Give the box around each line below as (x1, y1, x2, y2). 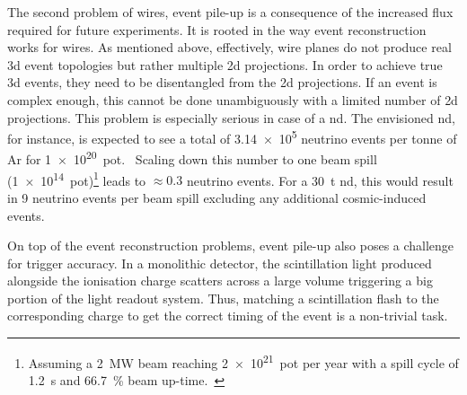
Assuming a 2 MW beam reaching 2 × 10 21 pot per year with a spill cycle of (28, 351, 459, 372)
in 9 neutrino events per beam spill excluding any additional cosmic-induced (7, 188, 427, 206)
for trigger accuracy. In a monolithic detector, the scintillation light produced (7, 253, 432, 272)
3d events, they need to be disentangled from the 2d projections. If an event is (7, 73, 437, 92)
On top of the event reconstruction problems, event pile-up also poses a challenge (7, 236, 454, 255)
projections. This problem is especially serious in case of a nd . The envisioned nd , (7, 108, 455, 127)
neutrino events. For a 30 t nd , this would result (186, 171, 454, 189)
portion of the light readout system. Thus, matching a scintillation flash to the (7, 288, 439, 307)
